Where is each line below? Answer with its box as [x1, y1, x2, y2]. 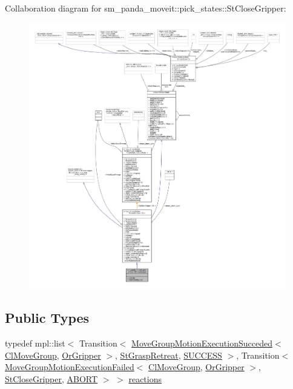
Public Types [5, 308, 90, 327]
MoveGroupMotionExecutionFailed [5, 360, 134, 373]
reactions [128, 372, 162, 385]
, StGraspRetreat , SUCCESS [115, 348, 222, 361]
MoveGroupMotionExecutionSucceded [131, 337, 272, 350]
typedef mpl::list [5, 337, 65, 350]
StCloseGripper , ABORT [5, 372, 98, 385]
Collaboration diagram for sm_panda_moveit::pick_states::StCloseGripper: [5, 2, 286, 14]
